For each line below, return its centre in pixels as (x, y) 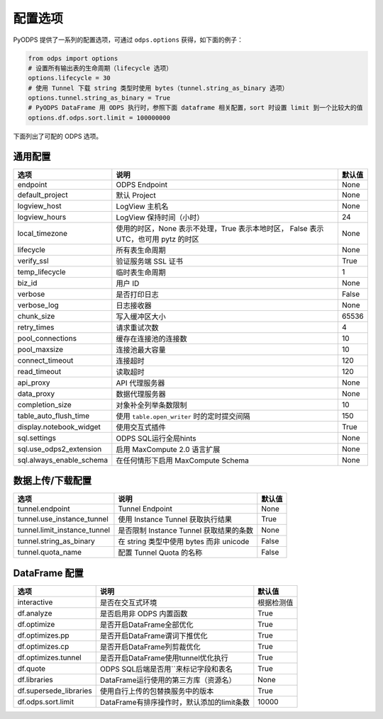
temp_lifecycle (42, 271)
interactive (35, 602)
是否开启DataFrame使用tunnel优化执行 (164, 657)
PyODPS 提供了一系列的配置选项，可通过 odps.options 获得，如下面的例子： (128, 40)
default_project (43, 195)
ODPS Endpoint (142, 184)
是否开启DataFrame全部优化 (146, 625)
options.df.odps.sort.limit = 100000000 (99, 118)
